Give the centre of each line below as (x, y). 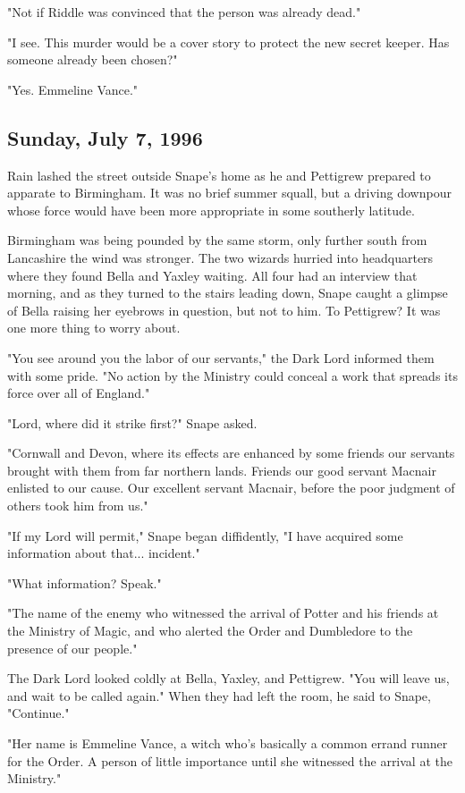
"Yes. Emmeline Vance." (73, 89)
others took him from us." (78, 506)
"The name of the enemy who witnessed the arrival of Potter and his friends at (223, 613)
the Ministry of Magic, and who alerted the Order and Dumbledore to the (210, 631)
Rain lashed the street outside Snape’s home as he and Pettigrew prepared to (219, 175)
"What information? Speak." (85, 582)
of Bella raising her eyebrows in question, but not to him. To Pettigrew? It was (224, 310)
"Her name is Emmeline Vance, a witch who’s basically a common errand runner (228, 743)
